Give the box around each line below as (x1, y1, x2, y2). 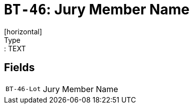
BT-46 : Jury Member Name (4, 1, 189, 18)
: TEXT (4, 44, 26, 53)
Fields (4, 61, 35, 74)
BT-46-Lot (6, 85, 41, 93)
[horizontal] (4, 27, 42, 36)
